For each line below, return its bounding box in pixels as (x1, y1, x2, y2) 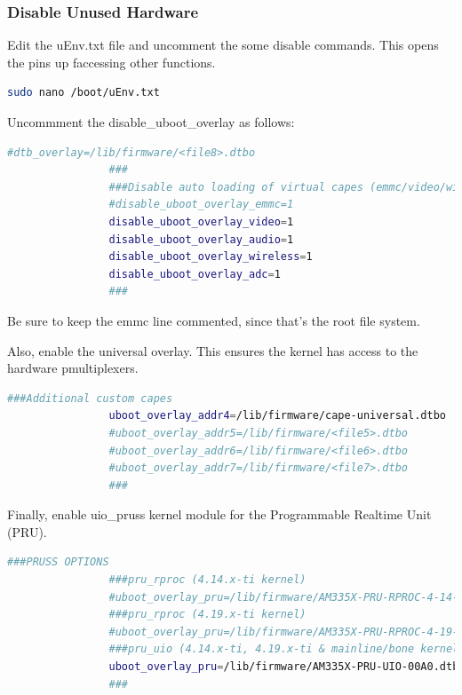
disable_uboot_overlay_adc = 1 (108, 267, 281, 280)
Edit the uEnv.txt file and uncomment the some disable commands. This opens (7, 36, 439, 54)
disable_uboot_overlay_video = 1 (108, 215, 294, 228)
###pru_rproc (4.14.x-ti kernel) (108, 573, 307, 587)
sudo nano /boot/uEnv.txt (7, 86, 160, 99)
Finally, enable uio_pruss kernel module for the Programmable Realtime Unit (7, 505, 432, 524)
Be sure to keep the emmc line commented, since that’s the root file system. (7, 311, 420, 329)
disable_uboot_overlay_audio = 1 (108, 233, 294, 246)
